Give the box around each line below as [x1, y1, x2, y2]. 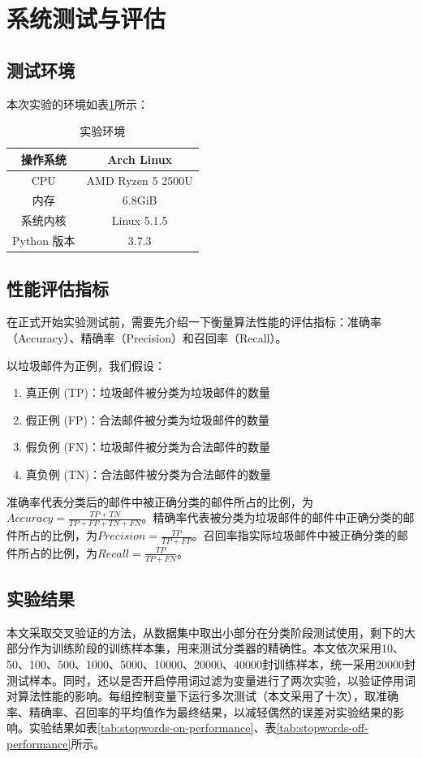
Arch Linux [107, 150, 173, 167]
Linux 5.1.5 [111, 212, 168, 229]
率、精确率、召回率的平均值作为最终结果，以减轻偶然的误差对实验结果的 [6, 703, 393, 720]
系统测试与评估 [6, 2, 166, 35]
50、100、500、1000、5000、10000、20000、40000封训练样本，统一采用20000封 [6, 656, 416, 673]
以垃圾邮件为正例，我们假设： [6, 356, 166, 373]
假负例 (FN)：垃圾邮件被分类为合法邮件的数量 [25, 438, 270, 455]
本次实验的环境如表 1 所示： [6, 95, 149, 112]
